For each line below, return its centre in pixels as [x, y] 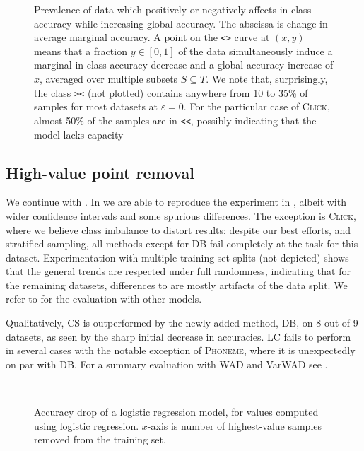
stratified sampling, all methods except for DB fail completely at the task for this [182, 244]
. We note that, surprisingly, [267, 79]
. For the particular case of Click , [257, 106]
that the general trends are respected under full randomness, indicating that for [178, 271]
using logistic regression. [87, 425]
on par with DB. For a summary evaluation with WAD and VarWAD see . [167, 364]
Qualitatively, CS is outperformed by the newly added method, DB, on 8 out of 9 [182, 323]
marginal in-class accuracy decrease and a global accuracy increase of [184, 65]
